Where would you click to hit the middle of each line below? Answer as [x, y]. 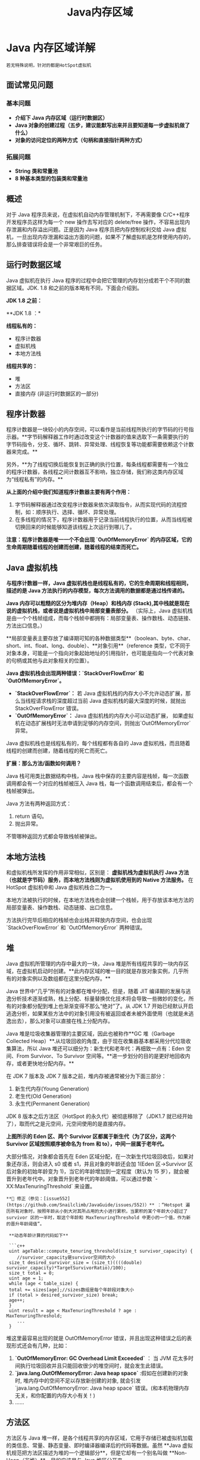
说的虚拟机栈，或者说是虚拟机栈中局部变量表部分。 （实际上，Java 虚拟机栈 [100, 611]
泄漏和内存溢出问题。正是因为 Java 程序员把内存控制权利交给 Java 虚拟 [99, 229]
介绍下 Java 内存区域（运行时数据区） [61, 117]
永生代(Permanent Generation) [52, 1103]
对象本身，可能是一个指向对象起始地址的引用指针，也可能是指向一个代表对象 [100, 653]
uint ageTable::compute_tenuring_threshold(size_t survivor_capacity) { [101, 1251]
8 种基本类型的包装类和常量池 [51, 178]
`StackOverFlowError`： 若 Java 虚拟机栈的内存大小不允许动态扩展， [100, 693]
